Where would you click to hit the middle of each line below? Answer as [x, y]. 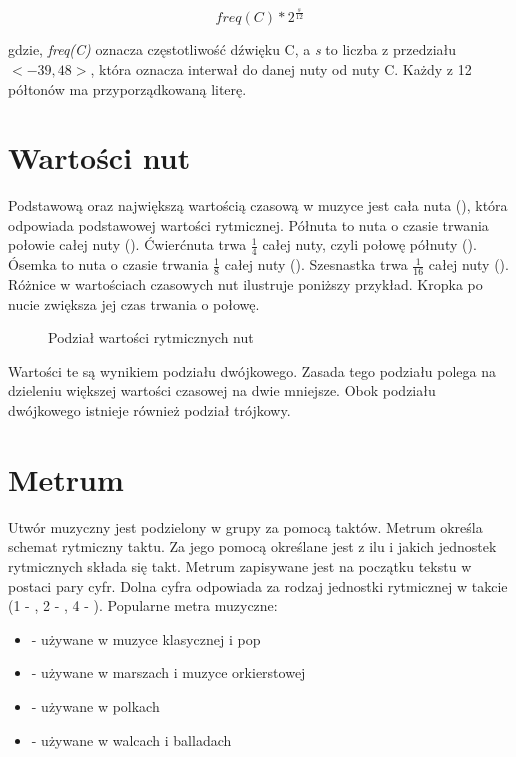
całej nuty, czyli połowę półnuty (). [369, 244]
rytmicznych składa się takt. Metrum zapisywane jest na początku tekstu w [240, 565]
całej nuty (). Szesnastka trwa [316, 264]
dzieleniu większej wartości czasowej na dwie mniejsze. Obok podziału [222, 390]
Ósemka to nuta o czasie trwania [108, 264]
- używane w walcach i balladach [131, 739]
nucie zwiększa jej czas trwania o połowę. [134, 303]
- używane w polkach [95, 705]
